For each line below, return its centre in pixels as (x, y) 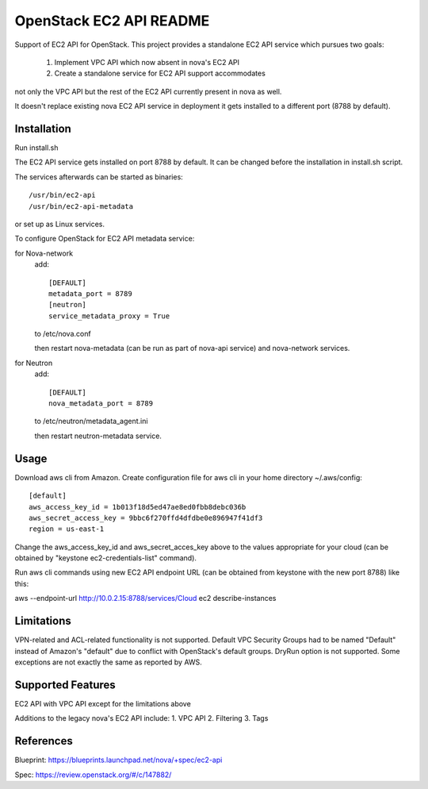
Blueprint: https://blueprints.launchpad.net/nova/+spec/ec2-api (118, 760)
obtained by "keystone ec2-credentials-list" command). (106, 558)
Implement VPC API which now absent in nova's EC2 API (147, 62)
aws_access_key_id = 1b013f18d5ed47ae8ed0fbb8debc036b (138, 507)
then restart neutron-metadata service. (98, 436)
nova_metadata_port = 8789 (101, 404)
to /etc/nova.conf (63, 334)
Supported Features (65, 685)
